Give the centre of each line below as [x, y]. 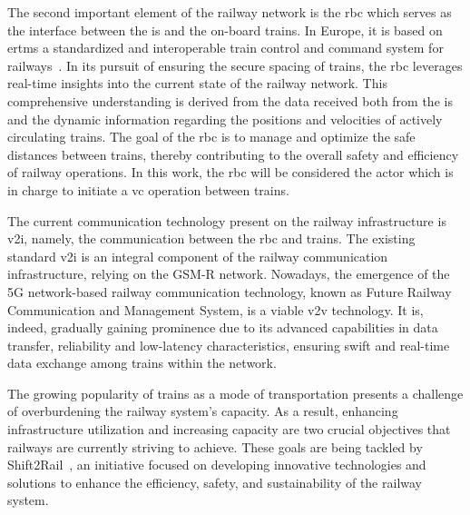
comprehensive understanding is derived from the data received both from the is [230, 100]
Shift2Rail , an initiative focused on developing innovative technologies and [217, 465]
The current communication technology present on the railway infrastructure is [227, 220]
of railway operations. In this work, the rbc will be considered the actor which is [230, 172]
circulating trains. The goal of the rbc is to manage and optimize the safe [211, 137]
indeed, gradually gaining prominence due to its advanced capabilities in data [223, 327]
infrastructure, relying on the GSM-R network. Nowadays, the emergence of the [229, 274]
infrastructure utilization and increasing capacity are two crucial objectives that [229, 429]
